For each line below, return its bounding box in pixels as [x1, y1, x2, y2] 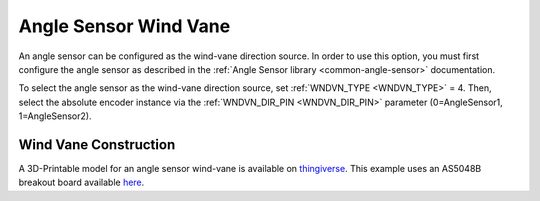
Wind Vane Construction [18, 136, 176, 153]
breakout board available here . [18, 176, 145, 189]
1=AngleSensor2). [18, 110, 92, 122]
